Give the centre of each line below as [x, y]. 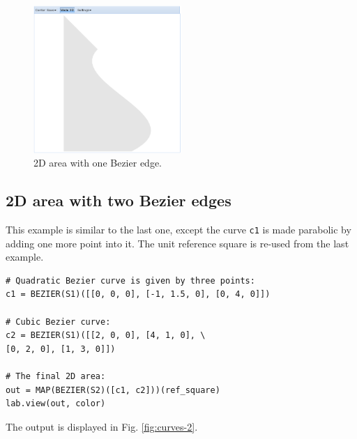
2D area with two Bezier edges [119, 200]
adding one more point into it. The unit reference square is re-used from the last [177, 243]
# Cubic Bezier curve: [58, 322]
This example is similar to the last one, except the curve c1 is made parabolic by [178, 230]
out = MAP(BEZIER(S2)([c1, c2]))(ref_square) [113, 390]
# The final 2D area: [56, 377]
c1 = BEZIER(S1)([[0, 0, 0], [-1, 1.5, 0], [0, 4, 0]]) [138, 294]
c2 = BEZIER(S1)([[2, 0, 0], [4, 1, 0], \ [106, 336]
